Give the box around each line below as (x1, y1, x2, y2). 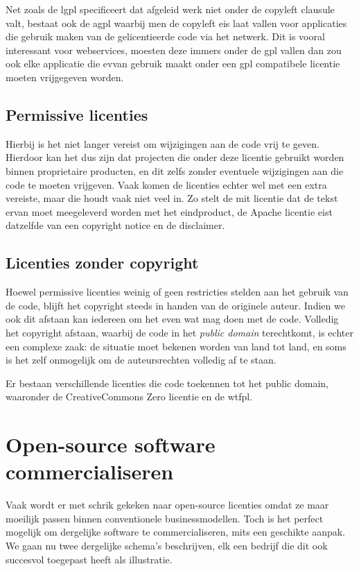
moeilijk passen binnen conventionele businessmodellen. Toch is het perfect (6, 511, 324, 525)
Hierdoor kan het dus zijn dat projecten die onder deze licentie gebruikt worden (6, 150, 344, 164)
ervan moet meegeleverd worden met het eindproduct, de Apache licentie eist (6, 204, 333, 219)
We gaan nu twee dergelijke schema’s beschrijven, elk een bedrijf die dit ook (6, 538, 328, 552)
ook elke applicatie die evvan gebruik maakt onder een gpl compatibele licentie (6, 56, 340, 71)
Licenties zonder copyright (6, 252, 199, 273)
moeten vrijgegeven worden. (6, 69, 124, 84)
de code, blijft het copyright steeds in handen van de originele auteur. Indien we (6, 298, 345, 312)
